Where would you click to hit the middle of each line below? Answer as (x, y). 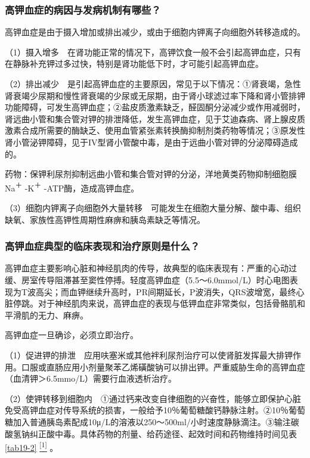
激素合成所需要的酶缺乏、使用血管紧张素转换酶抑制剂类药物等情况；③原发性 (155, 130)
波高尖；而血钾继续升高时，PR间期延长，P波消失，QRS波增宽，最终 (162, 291)
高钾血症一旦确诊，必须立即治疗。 (72, 335)
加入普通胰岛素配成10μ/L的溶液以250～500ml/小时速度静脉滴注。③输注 (152, 421)
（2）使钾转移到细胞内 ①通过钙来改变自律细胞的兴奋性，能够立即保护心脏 (153, 398)
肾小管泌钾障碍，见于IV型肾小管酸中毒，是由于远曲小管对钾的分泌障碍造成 (151, 142)
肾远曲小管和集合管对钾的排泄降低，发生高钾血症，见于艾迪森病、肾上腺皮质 (155, 118)
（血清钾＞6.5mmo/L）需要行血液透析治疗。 (91, 378)
